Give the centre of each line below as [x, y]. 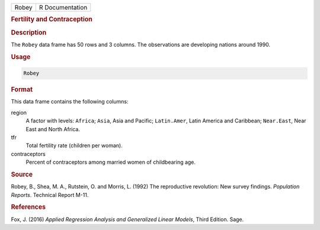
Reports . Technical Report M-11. [50, 195]
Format [22, 90]
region [19, 112]
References [28, 207]
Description [29, 33]
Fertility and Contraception [52, 20]
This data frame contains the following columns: [70, 102]
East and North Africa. [53, 129]
